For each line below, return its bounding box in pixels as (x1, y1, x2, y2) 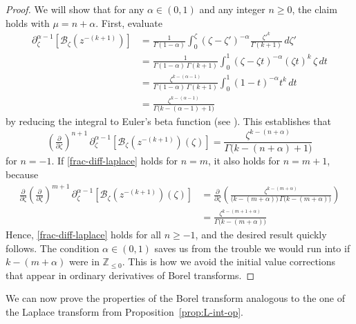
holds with (6, 15, 50, 30)
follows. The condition (6, 240, 100, 255)
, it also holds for (208, 153, 281, 168)
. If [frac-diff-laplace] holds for (51, 153, 178, 168)
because (6, 166, 39, 181)
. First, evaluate (95, 15, 162, 30)
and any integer (199, 2, 265, 16)
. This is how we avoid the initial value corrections (122, 254, 336, 269)
